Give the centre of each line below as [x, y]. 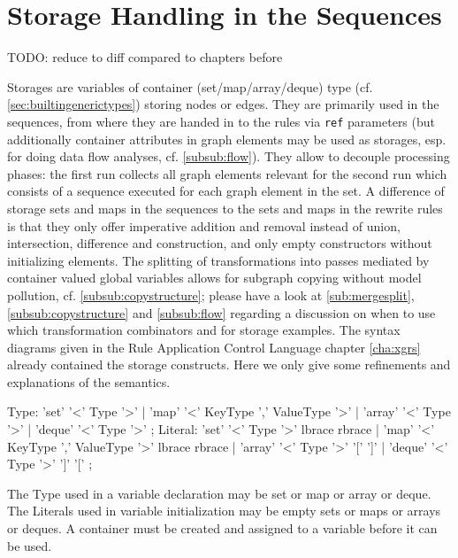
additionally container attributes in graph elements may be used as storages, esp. [227, 139]
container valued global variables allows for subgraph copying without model [214, 278]
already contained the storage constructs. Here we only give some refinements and [229, 364]
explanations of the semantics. [89, 381]
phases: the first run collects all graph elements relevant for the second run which [227, 173]
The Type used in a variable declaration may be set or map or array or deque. [219, 493]
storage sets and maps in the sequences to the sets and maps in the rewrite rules [225, 208]
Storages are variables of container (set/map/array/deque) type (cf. [190, 86]
